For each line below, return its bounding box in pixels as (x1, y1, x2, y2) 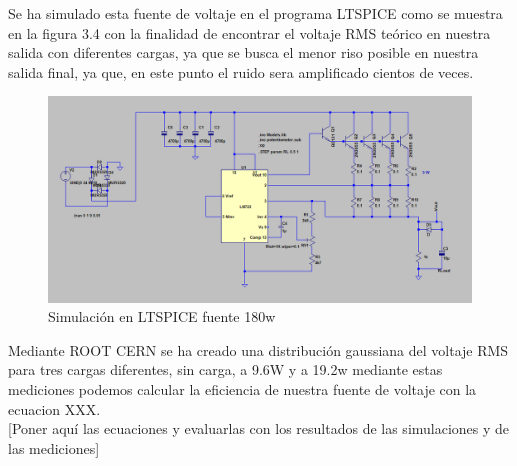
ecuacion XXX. (8, 398, 101, 419)
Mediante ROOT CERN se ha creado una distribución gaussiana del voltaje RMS (8, 339, 509, 360)
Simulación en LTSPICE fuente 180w (48, 306, 276, 327)
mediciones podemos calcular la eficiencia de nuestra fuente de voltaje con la (8, 378, 477, 399)
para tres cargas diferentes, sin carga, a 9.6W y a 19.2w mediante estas (8, 359, 443, 380)
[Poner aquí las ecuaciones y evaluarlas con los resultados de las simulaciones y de (8, 418, 510, 439)
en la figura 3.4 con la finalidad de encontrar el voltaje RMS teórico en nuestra (8, 22, 491, 43)
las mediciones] (8, 437, 100, 458)
